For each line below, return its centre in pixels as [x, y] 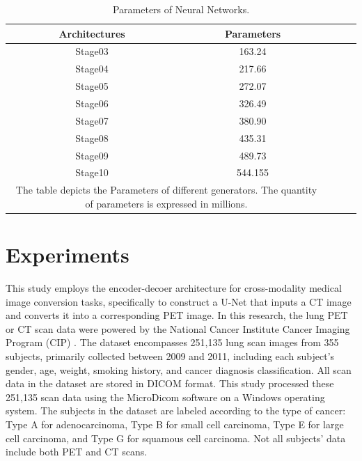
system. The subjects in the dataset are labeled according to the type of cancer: [176, 411]
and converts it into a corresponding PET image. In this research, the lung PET [177, 315]
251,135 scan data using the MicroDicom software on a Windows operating [165, 397]
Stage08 [92, 138]
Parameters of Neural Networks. [181, 9]
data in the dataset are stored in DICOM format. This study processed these [170, 383]
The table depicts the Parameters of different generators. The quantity [166, 190]
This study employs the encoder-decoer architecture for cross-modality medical [174, 288]
